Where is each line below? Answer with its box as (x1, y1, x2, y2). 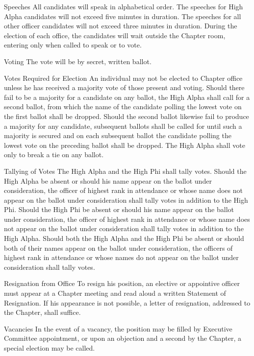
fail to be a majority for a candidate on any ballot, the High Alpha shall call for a (4, 92, 250, 102)
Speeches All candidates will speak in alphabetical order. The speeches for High (4, 1, 243, 11)
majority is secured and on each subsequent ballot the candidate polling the (4, 130, 231, 141)
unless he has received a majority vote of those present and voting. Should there (4, 82, 245, 93)
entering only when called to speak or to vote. (4, 40, 142, 50)
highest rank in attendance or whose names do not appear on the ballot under (4, 252, 239, 262)
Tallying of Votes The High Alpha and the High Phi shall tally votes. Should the (4, 166, 247, 176)
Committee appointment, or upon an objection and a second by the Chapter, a (4, 333, 241, 343)
